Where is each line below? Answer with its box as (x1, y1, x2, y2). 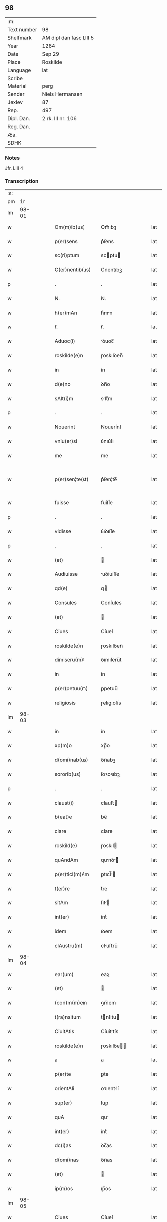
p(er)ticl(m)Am (54, 871, 89, 878)
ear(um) (54, 971, 74, 978)
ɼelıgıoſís (101, 699, 121, 706)
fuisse (54, 499, 69, 506)
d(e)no (54, 381, 71, 388)
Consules (54, 599, 77, 606)
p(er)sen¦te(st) (54, 476, 89, 483)
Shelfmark (7, 34, 32, 41)
